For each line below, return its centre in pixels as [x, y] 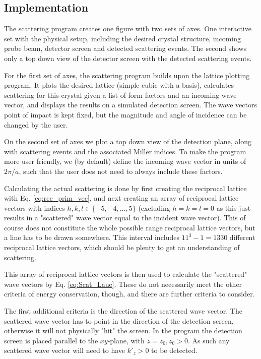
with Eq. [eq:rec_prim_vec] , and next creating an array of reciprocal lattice [121, 198]
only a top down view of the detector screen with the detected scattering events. [128, 58]
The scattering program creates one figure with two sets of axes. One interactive [128, 28]
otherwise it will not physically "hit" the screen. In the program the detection [123, 331]
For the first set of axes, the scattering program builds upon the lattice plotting [127, 75]
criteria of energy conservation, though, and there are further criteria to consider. [129, 294]
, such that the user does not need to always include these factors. [121, 171]
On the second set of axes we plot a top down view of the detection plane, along [128, 141]
